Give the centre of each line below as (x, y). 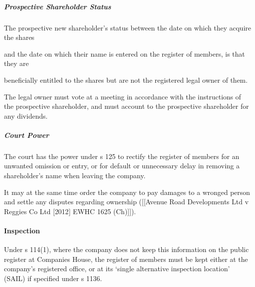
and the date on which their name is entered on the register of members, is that (125, 53)
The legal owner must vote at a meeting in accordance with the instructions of (123, 96)
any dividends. (26, 115)
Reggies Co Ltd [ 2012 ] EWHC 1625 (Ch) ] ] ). (70, 211)
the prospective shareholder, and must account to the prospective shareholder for (127, 106)
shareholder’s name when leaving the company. (75, 175)
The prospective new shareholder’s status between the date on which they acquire (128, 27)
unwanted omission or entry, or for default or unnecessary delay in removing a (122, 166)
